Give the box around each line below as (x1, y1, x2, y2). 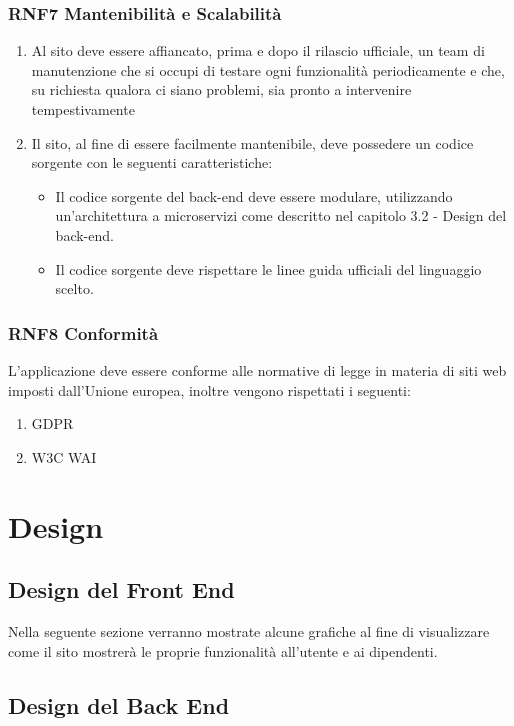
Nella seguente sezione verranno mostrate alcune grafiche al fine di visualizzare (8, 620, 490, 641)
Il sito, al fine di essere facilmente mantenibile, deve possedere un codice (31, 132, 474, 153)
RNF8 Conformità (8, 320, 159, 345)
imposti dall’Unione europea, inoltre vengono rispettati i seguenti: (8, 379, 411, 400)
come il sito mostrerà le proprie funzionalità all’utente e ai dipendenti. (8, 640, 438, 661)
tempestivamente (31, 99, 135, 119)
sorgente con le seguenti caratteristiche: (31, 152, 273, 173)
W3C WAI (31, 446, 97, 467)
